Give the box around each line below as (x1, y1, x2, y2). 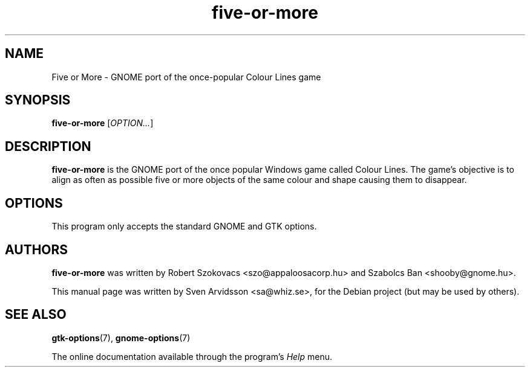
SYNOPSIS (5, 92, 71, 108)
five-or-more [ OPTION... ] (51, 118, 154, 129)
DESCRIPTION (5, 138, 91, 154)
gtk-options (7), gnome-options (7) (51, 332, 191, 343)
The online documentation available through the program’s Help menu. (51, 351, 333, 362)
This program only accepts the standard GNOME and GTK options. (51, 221, 317, 232)
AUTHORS (5, 242, 68, 257)
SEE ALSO (5, 307, 67, 322)
